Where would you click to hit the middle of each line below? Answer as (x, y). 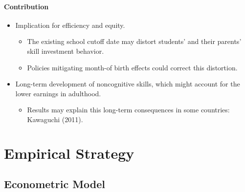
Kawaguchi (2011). (55, 119)
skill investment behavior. (66, 51)
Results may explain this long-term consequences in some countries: (128, 110)
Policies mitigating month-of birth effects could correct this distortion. (132, 67)
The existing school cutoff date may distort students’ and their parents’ (134, 41)
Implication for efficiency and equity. (70, 25)
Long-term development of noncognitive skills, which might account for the (128, 84)
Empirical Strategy (69, 153)
